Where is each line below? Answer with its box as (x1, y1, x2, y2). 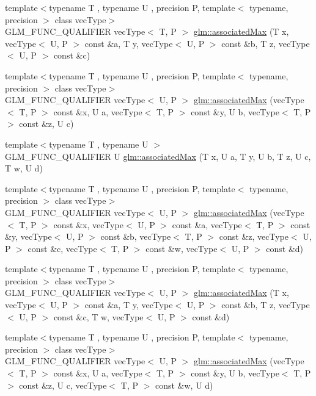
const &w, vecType (145, 242, 218, 254)
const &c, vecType (28, 242, 97, 254)
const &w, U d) (155, 378, 213, 391)
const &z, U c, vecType (19, 378, 107, 391)
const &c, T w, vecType (53, 310, 144, 323)
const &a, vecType (172, 218, 242, 231)
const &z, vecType (219, 230, 289, 243)
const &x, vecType (53, 218, 123, 231)
